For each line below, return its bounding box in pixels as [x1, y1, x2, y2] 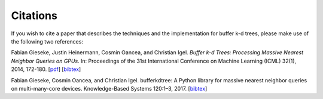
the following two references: [11, 38, 84, 45]
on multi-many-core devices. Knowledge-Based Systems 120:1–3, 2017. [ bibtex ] [11, 85, 208, 92]
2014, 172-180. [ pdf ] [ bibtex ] [11, 66, 81, 73]
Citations [11, 9, 58, 22]
